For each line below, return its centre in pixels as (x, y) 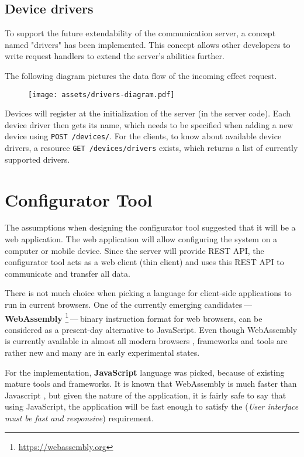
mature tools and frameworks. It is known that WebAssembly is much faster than (151, 384)
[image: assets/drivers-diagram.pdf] (101, 95)
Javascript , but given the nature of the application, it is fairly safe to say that (146, 395)
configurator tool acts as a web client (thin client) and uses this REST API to (144, 262)
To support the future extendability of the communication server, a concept (140, 33)
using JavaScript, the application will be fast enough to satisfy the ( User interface (152, 406)
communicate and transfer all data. (68, 273)
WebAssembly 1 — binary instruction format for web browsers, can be (134, 317)
